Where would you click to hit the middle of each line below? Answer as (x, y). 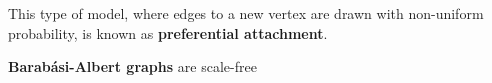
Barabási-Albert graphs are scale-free (132, 66)
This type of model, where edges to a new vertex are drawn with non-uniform (246, 13)
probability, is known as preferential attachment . (168, 32)
